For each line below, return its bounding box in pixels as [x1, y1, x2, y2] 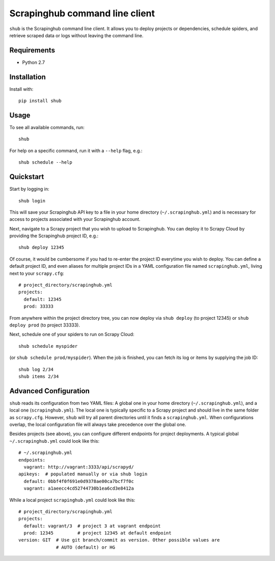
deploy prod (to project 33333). [9, 322, 80, 328]
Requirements [9, 46, 56, 55]
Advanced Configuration [9, 387, 90, 395]
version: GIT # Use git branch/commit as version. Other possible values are [18, 537, 220, 543]
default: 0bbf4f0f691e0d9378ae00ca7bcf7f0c [23, 478, 134, 484]
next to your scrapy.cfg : [9, 270, 65, 276]
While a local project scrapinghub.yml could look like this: [9, 497, 135, 503]
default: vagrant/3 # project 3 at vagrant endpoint [23, 523, 161, 529]
